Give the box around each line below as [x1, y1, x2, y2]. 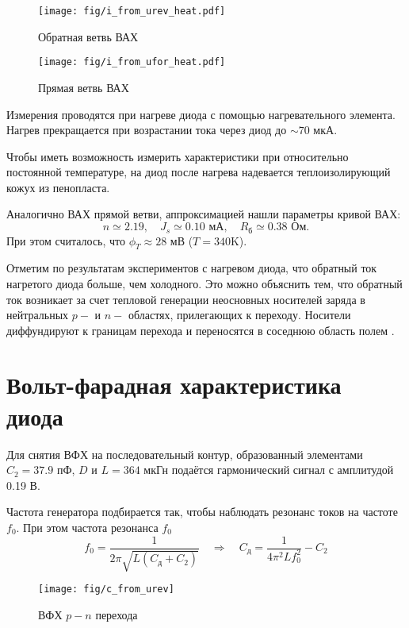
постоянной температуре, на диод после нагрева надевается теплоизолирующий [6, 164, 391, 180]
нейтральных [6, 306, 69, 323]
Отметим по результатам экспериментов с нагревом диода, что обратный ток [6, 260, 377, 276]
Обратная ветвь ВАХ [38, 28, 139, 44]
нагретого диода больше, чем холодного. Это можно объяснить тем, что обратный [6, 275, 403, 291]
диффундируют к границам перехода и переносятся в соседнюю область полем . [6, 322, 395, 338]
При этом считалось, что [6, 232, 126, 249]
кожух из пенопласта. [6, 179, 110, 195]
